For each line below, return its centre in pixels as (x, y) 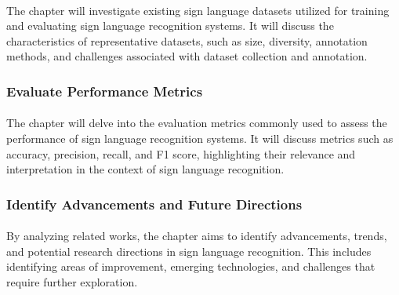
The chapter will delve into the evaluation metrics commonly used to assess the (197, 123)
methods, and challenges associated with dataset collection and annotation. (187, 56)
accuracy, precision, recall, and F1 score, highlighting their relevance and (181, 153)
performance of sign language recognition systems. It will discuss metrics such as (200, 138)
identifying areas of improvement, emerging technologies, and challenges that (191, 266)
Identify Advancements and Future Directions (154, 204)
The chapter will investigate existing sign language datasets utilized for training (198, 10)
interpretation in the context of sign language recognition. (145, 169)
